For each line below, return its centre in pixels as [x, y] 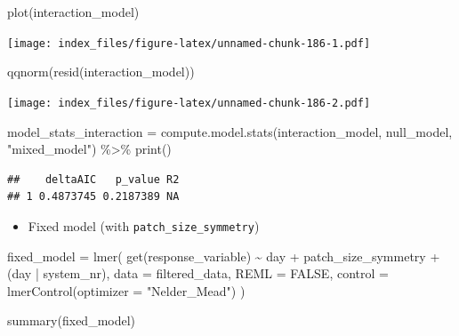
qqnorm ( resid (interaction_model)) [101, 72]
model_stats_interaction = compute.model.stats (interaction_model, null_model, [230, 131]
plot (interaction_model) [73, 12]
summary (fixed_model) [72, 320]
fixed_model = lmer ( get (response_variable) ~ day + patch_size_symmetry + [224, 256]
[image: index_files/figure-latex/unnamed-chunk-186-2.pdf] [189, 103]
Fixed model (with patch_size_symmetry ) [144, 225]
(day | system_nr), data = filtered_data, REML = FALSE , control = [198, 273]
